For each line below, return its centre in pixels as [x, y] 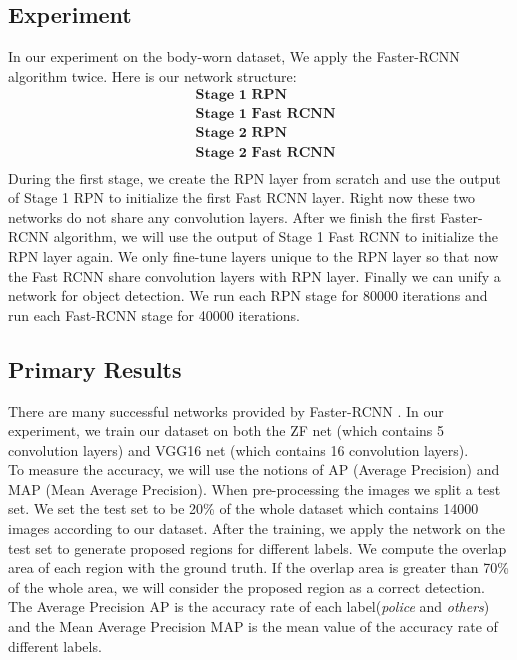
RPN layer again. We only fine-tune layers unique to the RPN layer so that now [253, 255]
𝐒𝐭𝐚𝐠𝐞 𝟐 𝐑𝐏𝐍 [241, 133]
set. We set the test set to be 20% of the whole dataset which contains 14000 [243, 508]
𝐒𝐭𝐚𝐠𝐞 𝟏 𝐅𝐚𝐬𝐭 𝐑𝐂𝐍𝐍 [265, 114]
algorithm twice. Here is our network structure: [152, 75]
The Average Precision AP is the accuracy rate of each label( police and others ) [249, 606]
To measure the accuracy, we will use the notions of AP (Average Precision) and [254, 469]
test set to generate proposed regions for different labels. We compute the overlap [257, 547]
